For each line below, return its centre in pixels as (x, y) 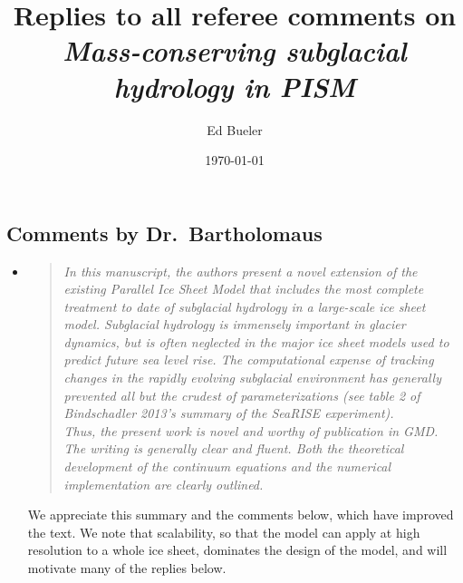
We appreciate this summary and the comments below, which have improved (241, 515)
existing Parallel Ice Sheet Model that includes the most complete (244, 289)
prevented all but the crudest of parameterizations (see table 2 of (242, 395)
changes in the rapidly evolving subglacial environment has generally (252, 378)
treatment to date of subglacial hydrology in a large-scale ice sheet (245, 306)
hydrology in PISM (235, 86)
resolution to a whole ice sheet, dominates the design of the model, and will (237, 550)
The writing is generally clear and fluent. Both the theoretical (234, 448)
